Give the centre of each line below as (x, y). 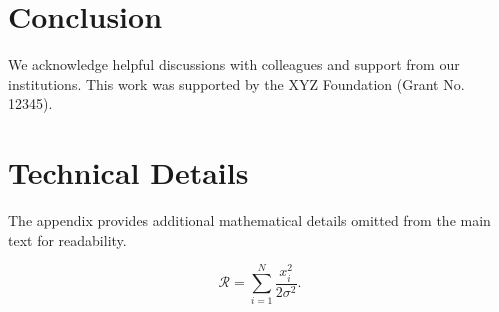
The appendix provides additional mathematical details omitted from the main (249, 220)
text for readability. (67, 239)
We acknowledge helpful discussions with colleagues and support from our (234, 64)
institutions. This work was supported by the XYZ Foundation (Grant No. (236, 83)
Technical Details (128, 172)
